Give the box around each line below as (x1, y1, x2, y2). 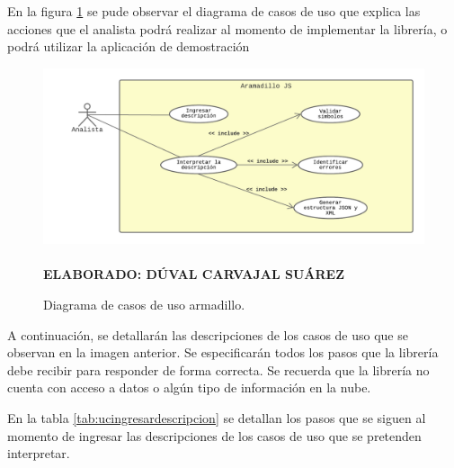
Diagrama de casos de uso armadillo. (43, 295, 245, 313)
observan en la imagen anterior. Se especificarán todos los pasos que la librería (7, 343, 439, 362)
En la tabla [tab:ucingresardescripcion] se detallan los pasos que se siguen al (7, 408, 426, 427)
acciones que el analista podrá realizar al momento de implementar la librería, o (7, 19, 448, 38)
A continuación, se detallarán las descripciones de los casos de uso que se (7, 325, 408, 344)
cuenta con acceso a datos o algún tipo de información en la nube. (7, 378, 371, 397)
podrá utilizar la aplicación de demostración (7, 37, 250, 56)
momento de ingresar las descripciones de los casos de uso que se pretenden (7, 426, 422, 445)
